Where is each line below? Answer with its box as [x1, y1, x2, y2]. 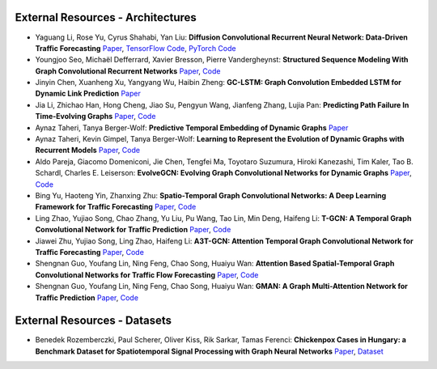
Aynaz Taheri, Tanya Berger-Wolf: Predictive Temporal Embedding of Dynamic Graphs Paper [35, 122, 349, 133]
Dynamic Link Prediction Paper [35, 89, 141, 99]
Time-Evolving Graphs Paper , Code [35, 112, 156, 121]
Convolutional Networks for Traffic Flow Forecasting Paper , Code [35, 269, 259, 279]
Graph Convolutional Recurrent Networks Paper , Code [35, 66, 221, 76]
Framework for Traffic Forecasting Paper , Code [35, 202, 197, 212]
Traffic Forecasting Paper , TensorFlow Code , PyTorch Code [35, 43, 236, 53]
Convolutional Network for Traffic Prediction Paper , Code [35, 225, 231, 235]
